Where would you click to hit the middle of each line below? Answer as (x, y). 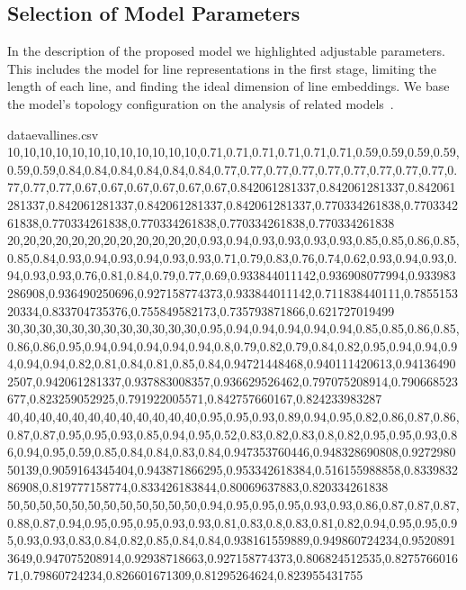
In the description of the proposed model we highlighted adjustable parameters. (226, 51)
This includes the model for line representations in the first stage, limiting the (222, 68)
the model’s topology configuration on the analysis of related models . (201, 103)
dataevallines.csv (53, 134)
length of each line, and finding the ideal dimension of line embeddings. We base (229, 86)
